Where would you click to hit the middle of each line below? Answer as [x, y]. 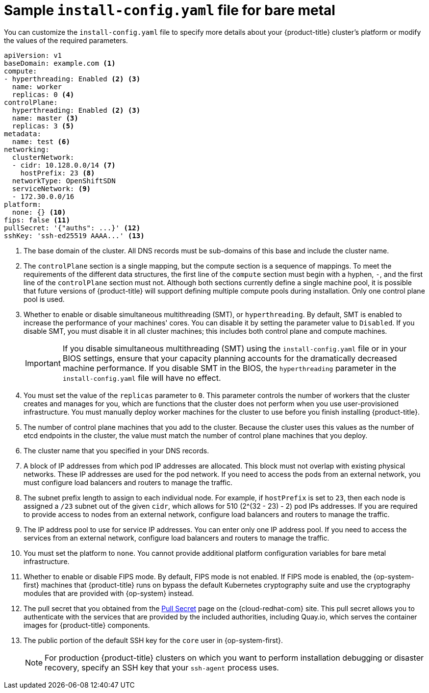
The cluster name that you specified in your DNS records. [116, 450]
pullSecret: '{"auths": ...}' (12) [72, 228]
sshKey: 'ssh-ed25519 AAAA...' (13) [74, 235]
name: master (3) [45, 118]
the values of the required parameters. [66, 40]
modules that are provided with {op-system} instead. [109, 593]
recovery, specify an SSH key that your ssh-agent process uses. [162, 667]
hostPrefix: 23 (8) [58, 173]
